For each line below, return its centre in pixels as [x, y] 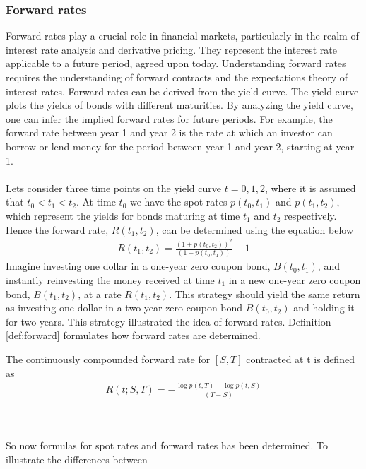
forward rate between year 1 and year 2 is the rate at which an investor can [169, 132]
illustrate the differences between [77, 459]
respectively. [311, 215]
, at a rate [100, 293]
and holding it [324, 308]
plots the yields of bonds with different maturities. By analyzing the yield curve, [179, 105]
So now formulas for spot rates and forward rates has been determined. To [167, 445]
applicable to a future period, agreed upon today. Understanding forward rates [176, 63]
